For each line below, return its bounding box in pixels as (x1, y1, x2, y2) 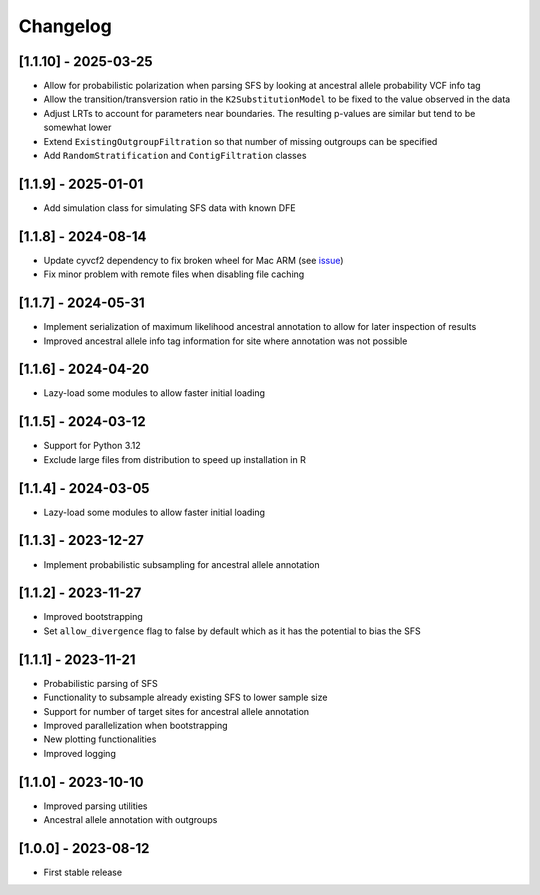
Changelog (18, 15, 112, 37)
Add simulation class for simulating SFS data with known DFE (43, 201, 296, 214)
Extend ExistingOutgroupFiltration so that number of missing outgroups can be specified (43, 135, 438, 147)
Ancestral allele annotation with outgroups (43, 813, 218, 825)
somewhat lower (43, 121, 112, 134)
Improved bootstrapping (43, 611, 144, 623)
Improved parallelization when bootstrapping (43, 719, 229, 731)
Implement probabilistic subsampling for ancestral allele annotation (43, 558, 320, 570)
